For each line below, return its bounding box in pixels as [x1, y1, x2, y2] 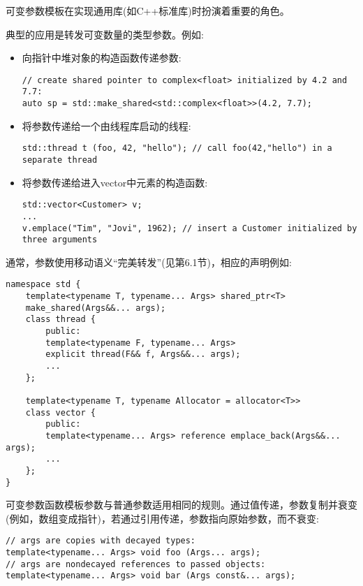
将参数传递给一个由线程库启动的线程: [22, 118, 191, 133]
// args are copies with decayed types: [6, 536, 196, 546]
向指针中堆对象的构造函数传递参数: [22, 50, 181, 65]
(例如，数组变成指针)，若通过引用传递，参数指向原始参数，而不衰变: [6, 511, 319, 525]
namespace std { [6, 279, 81, 290]
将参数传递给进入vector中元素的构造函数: [22, 175, 208, 189]
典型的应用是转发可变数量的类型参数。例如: [6, 27, 204, 41]
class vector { [25, 407, 96, 418]
